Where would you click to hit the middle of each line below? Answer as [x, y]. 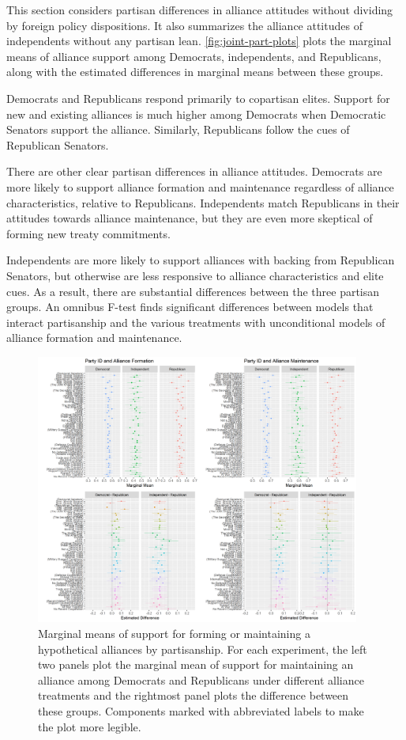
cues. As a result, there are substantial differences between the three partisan [193, 291]
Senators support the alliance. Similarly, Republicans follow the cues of [178, 129]
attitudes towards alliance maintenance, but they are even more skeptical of [190, 218]
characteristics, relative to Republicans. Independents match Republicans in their [203, 202]
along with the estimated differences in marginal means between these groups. [195, 72]
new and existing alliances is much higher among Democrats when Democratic [196, 114]
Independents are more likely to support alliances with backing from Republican [201, 260]
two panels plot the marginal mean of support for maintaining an [196, 664]
